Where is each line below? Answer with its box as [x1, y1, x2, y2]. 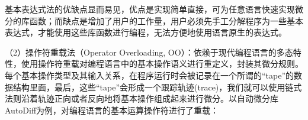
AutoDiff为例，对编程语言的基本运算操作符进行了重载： [5, 103, 219, 116]
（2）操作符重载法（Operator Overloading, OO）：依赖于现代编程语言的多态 [5, 46, 293, 58]
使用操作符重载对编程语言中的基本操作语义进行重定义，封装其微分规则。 [21, 57, 303, 70]
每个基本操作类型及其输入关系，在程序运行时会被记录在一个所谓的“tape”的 [5, 69, 294, 81]
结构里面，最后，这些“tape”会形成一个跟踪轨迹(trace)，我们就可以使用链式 [12, 80, 302, 93]
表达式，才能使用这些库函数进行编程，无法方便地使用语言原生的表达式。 [5, 26, 287, 38]
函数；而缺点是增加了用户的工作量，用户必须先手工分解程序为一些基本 [29, 14, 303, 27]
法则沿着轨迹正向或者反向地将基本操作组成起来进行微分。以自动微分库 [5, 92, 278, 105]
